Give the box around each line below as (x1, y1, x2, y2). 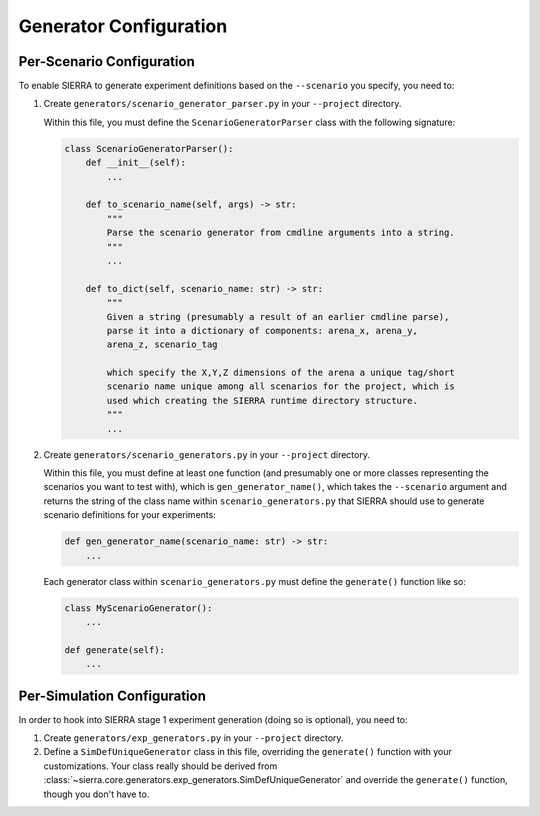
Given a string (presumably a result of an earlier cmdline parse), (106, 311, 450, 322)
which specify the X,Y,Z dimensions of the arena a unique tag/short (106, 367, 455, 379)
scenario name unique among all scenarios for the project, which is (106, 381, 455, 392)
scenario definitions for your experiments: (43, 509, 217, 521)
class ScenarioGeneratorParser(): (64, 143, 234, 154)
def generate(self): (64, 644, 165, 655)
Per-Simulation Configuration (18, 687, 207, 704)
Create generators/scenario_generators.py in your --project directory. (43, 448, 370, 460)
